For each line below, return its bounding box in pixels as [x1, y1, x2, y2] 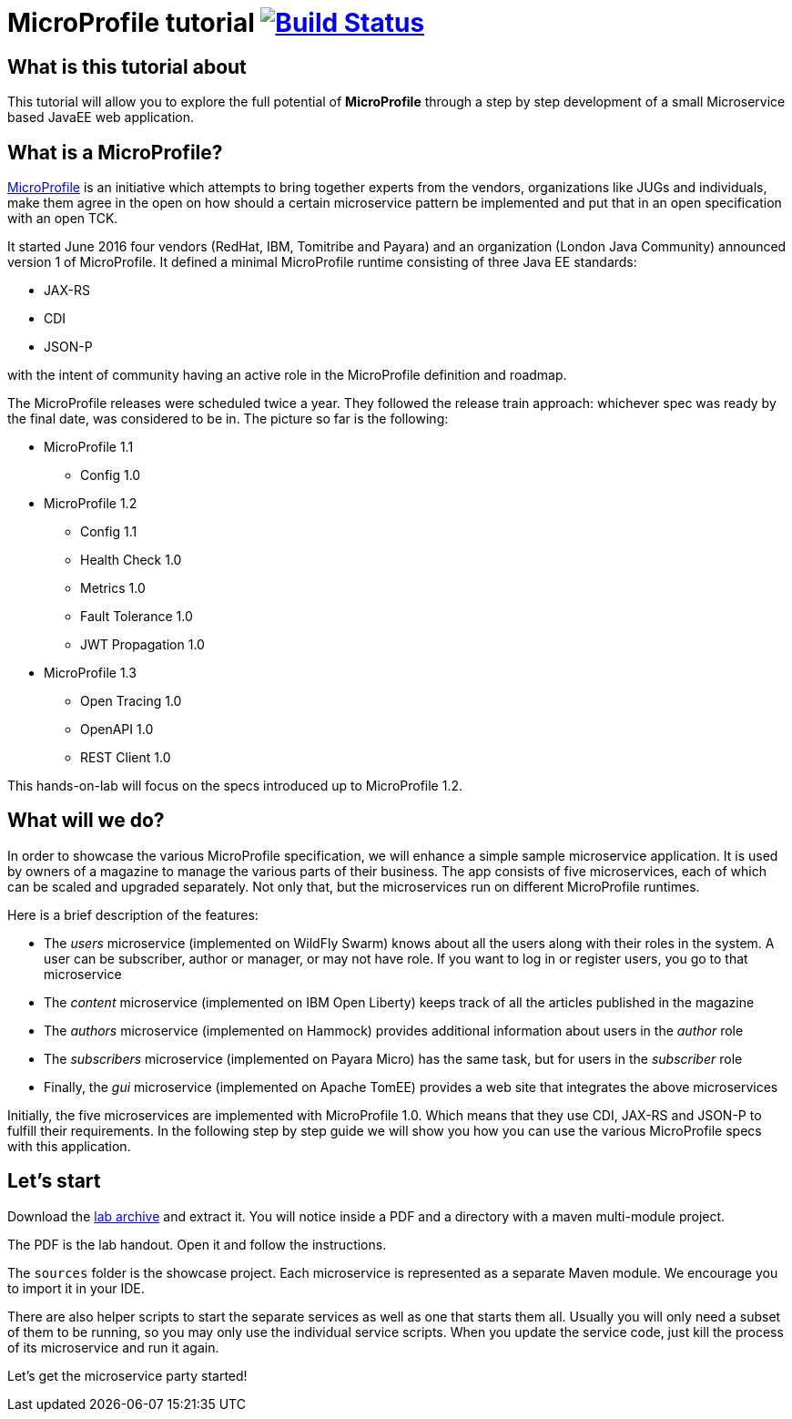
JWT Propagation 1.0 [80, 637, 205, 653]
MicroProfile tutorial [7, 7, 255, 38]
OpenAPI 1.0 [80, 721, 154, 738]
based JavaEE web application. [7, 109, 195, 126]
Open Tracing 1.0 [80, 693, 182, 709]
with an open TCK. [7, 210, 118, 227]
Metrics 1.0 [80, 580, 146, 597]
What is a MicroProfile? [7, 140, 223, 164]
